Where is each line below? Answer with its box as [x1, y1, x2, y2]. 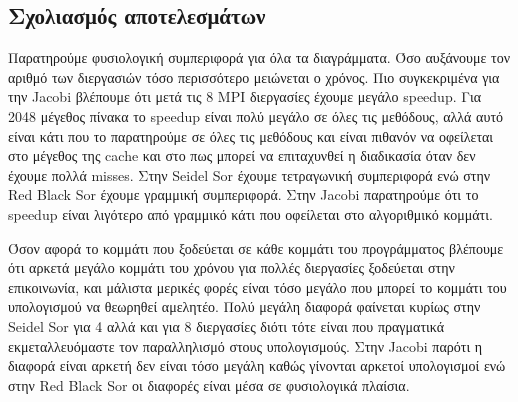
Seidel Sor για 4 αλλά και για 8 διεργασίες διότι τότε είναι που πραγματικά [8, 315, 445, 336]
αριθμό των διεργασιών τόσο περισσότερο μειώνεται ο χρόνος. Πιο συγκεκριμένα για [8, 66, 500, 87]
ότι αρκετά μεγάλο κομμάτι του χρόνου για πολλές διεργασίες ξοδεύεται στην [8, 257, 455, 278]
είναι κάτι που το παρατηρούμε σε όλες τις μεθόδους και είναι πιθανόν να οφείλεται [8, 125, 494, 146]
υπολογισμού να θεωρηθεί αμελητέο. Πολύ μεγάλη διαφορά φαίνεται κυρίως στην [8, 296, 481, 317]
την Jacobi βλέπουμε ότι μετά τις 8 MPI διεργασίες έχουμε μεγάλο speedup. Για [8, 86, 482, 107]
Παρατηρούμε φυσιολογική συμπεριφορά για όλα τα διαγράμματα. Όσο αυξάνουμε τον [8, 47, 511, 68]
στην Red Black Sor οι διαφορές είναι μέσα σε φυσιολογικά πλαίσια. [8, 374, 410, 395]
